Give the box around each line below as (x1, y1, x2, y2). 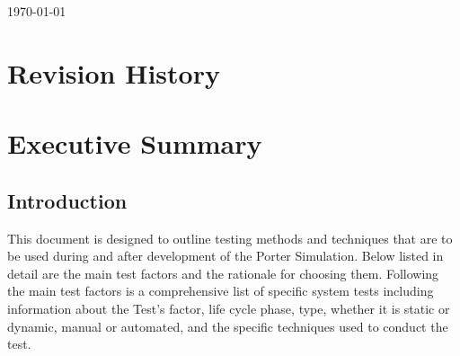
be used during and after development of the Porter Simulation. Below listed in (7, 246, 444, 265)
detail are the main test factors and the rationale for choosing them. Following (7, 263, 439, 282)
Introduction (7, 186, 128, 214)
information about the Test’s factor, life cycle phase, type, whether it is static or (7, 298, 450, 317)
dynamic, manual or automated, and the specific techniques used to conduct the (7, 316, 448, 335)
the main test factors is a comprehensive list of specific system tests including (7, 281, 434, 300)
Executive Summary (7, 125, 262, 162)
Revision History (7, 54, 220, 91)
